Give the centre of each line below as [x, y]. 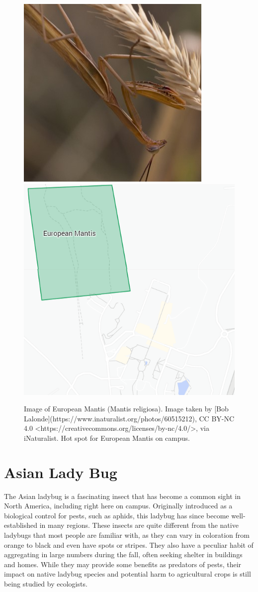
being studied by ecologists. [46, 584]
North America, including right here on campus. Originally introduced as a [118, 506]
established [21, 525]
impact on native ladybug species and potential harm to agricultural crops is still [128, 574]
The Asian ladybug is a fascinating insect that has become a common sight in [123, 496]
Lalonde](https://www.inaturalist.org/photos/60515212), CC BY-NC [129, 418]
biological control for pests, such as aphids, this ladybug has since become [117, 515]
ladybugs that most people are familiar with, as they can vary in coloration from [127, 535]
